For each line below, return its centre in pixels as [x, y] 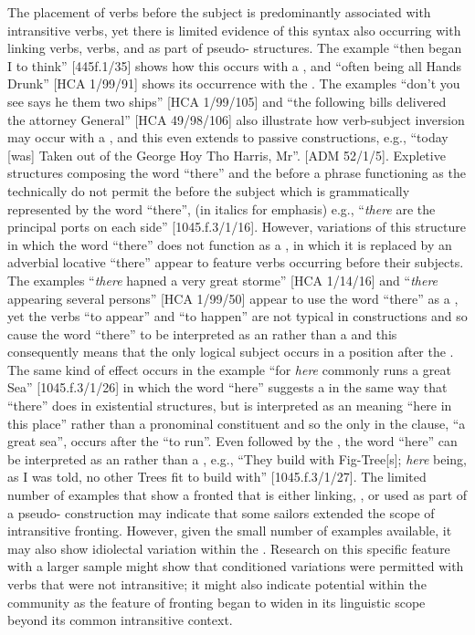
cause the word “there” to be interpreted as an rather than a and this [202, 333]
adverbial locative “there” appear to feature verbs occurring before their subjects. [236, 262]
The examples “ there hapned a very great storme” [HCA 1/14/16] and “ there [223, 280]
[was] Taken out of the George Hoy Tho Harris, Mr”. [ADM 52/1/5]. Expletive [227, 155]
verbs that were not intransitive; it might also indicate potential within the [217, 584]
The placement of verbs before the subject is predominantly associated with [219, 12]
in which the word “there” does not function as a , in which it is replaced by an [230, 244]
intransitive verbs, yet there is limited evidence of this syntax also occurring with [234, 30]
